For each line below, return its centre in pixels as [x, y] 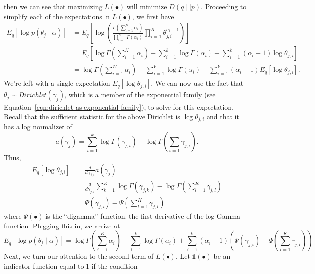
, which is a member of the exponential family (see [140, 95]
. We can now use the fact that [197, 83]
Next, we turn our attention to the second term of [79, 256]
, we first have [153, 16]
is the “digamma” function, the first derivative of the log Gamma [143, 216]
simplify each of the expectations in [57, 16]
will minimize [147, 6]
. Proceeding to [224, 6]
